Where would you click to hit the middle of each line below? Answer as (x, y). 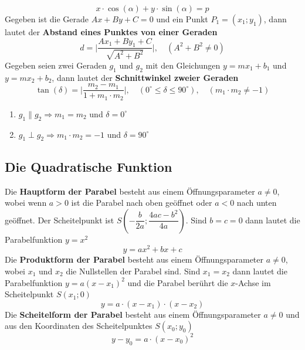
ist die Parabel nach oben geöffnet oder (142, 203)
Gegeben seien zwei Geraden (56, 65)
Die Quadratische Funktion (89, 166)
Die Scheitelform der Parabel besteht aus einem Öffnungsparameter (133, 314)
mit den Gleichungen (183, 65)
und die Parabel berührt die (178, 282)
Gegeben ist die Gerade (47, 19)
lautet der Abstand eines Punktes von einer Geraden (111, 32)
